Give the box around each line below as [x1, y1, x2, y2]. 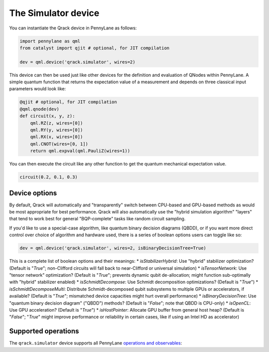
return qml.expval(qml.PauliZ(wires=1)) [30, 148, 131, 154]
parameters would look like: [9, 86, 66, 92]
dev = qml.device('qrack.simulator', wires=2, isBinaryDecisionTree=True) [19, 245, 207, 251]
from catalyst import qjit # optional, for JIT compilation [19, 45, 170, 51]
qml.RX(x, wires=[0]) [30, 134, 83, 140]
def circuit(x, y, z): [19, 113, 75, 119]
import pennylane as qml [19, 38, 81, 44]
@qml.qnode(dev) [19, 106, 60, 112]
